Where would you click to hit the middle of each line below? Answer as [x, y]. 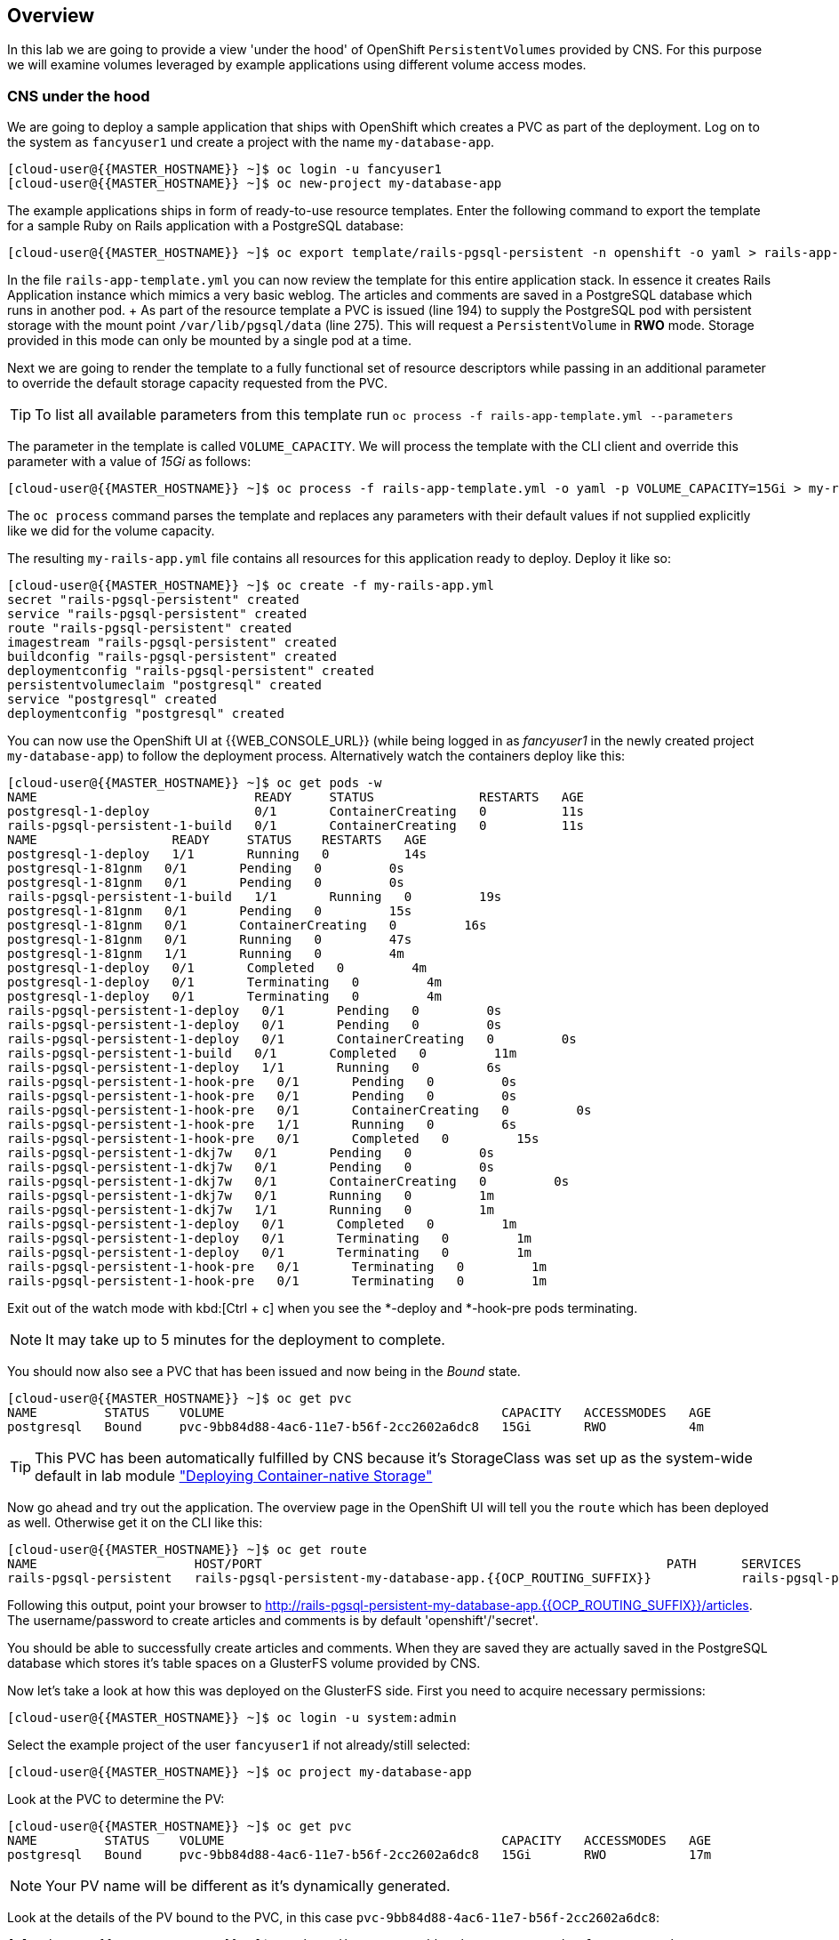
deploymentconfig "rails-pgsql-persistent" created [191, 671]
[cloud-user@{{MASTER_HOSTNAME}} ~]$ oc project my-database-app [240, 1772]
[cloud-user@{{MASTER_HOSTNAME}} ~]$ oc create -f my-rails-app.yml [251, 586]
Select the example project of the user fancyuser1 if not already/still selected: [239, 1745]
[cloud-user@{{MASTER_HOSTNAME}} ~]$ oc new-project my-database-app [255, 184]
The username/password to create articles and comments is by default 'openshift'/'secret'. [273, 1621]
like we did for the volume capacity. [111, 531]
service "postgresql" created [112, 700]
